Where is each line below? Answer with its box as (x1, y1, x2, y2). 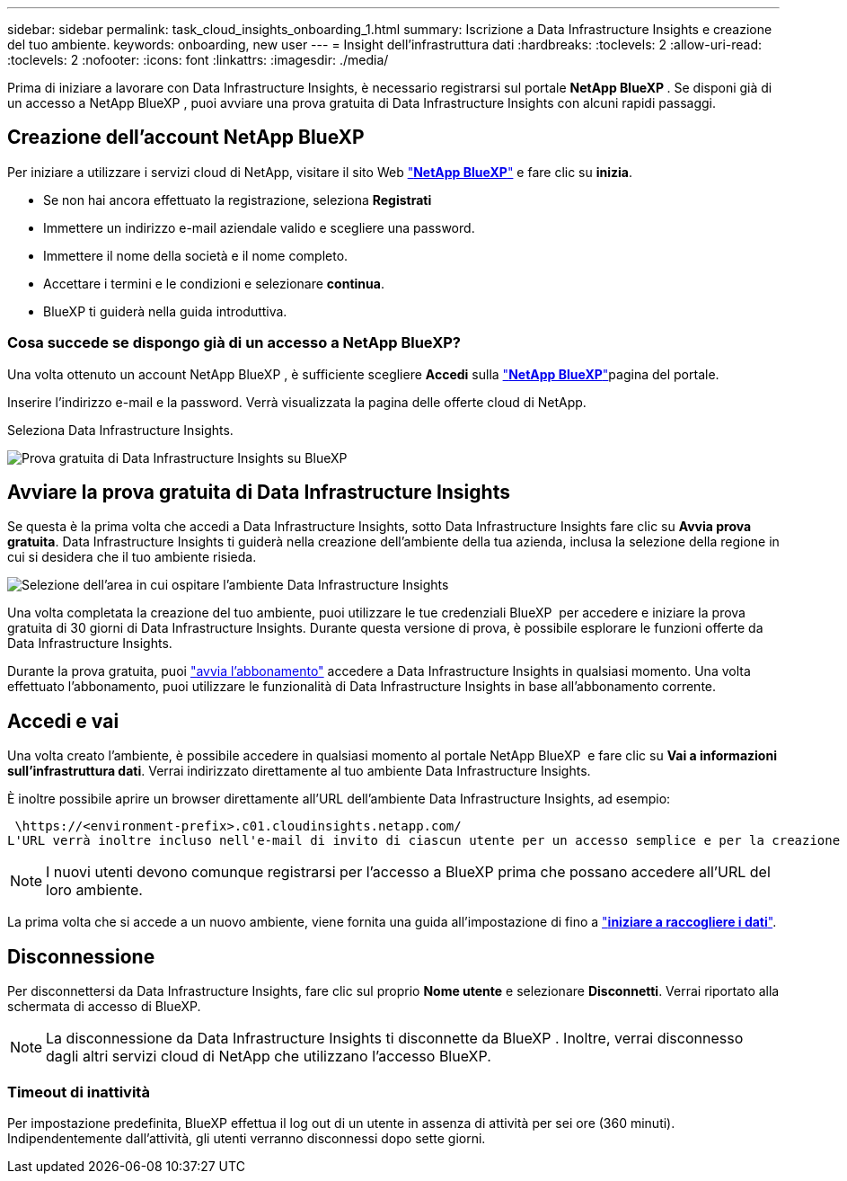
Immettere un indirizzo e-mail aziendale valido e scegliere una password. (43, 219, 475, 235)
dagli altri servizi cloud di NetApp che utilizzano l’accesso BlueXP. (46, 1047, 491, 1066)
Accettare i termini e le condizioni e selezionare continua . (43, 275, 384, 291)
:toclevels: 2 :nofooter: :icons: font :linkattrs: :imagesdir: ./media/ (7, 52, 389, 67)
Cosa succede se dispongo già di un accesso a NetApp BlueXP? (7, 333, 461, 352)
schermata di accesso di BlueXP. (7, 999, 201, 1015)
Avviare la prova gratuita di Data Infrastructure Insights (7, 481, 510, 504)
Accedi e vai (7, 709, 119, 733)
